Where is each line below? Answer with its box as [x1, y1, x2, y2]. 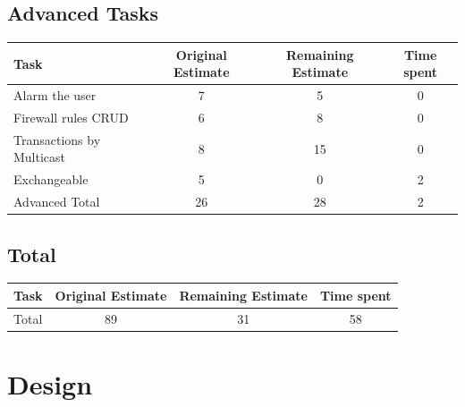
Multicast [13, 148, 66, 166]
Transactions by [13, 130, 101, 148]
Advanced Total [13, 192, 100, 211]
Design [7, 366, 93, 403]
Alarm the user [13, 86, 97, 105]
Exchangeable [13, 170, 89, 189]
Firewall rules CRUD [13, 107, 129, 126]
